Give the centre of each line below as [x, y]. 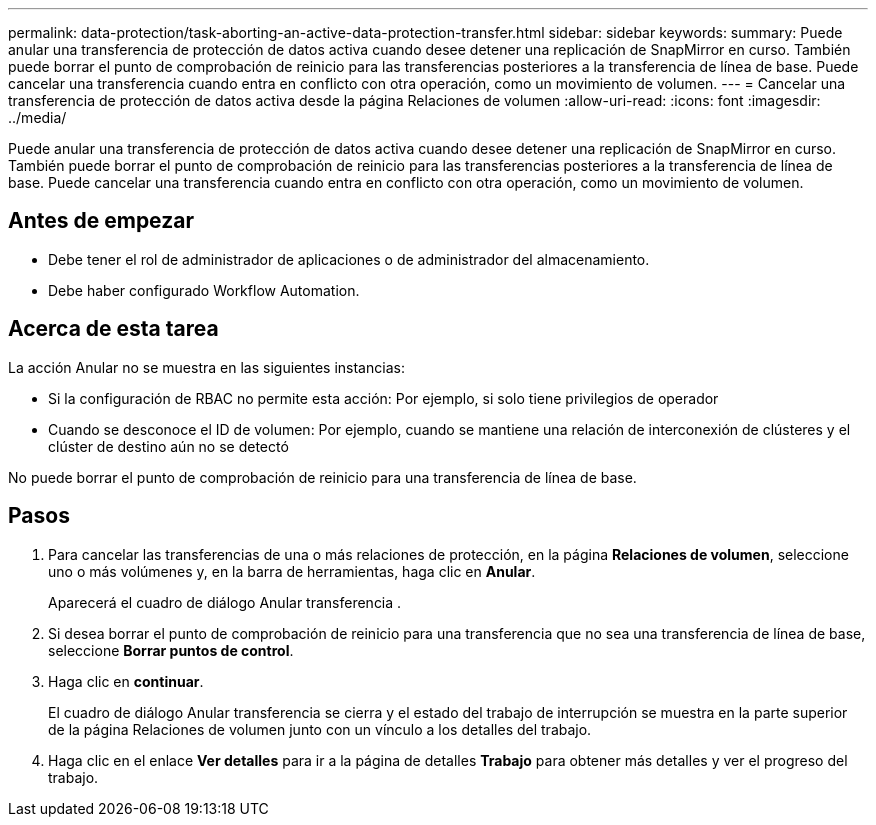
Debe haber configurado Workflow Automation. [204, 290]
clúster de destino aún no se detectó [168, 446]
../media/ [37, 117]
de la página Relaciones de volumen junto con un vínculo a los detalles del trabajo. [320, 729]
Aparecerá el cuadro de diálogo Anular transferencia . [225, 602]
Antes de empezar [101, 221]
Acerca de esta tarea [113, 329]
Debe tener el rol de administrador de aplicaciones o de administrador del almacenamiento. [349, 259]
